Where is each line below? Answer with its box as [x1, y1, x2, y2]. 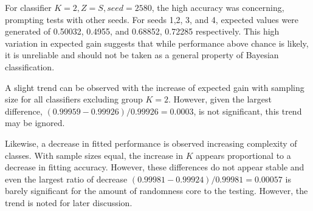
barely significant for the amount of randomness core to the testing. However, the [5, 184, 308, 197]
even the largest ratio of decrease [5, 172, 128, 185]
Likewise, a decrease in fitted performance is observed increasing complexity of [5, 136, 297, 149]
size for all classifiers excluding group [5, 93, 143, 105]
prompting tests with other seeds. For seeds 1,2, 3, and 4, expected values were [5, 13, 299, 25]
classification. [5, 60, 55, 73]
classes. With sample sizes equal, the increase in [5, 149, 183, 161]
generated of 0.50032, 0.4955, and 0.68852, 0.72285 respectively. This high [5, 25, 280, 38]
